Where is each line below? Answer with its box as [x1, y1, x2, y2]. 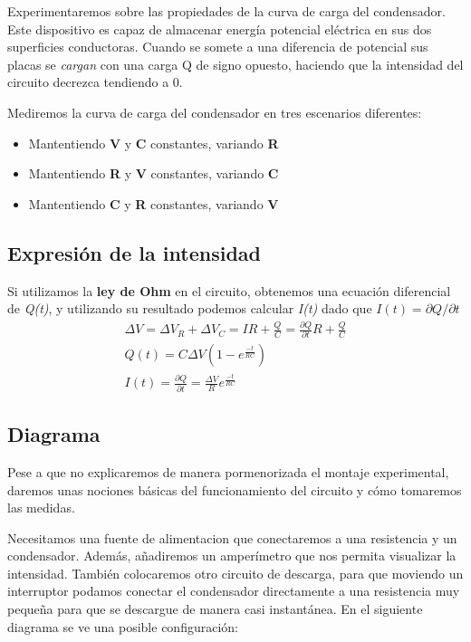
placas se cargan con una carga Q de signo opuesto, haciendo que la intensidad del [7, 54, 464, 73]
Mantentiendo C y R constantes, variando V [28, 194, 279, 213]
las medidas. [7, 498, 75, 517]
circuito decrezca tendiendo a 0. [7, 72, 183, 91]
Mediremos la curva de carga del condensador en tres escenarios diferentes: [7, 102, 422, 121]
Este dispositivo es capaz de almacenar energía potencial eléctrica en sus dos [7, 19, 432, 38]
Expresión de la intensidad [7, 238, 261, 266]
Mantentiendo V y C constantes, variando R [28, 133, 279, 152]
